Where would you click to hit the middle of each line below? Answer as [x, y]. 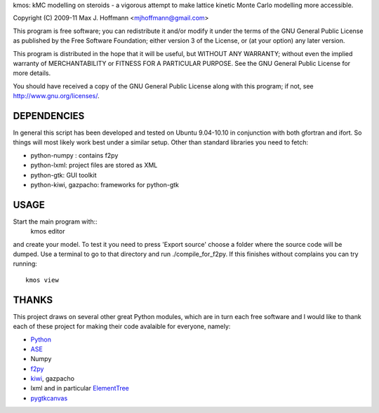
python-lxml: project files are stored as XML [94, 165]
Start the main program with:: [55, 222]
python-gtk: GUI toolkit [64, 175]
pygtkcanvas [49, 398]
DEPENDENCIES [49, 116]
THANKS [33, 300]
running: [25, 264]
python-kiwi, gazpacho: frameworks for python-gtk [105, 184]
